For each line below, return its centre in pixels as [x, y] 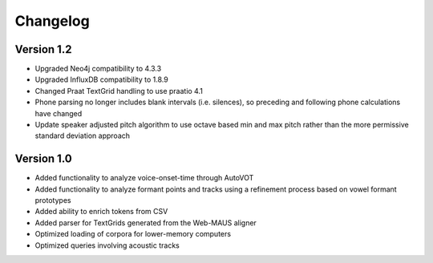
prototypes [53, 200]
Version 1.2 [43, 49]
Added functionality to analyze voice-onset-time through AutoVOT [144, 178]
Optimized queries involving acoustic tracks [107, 245]
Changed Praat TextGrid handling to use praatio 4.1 [119, 91]
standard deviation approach [83, 136]
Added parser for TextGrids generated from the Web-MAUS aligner [146, 223]
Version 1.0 [43, 159]
